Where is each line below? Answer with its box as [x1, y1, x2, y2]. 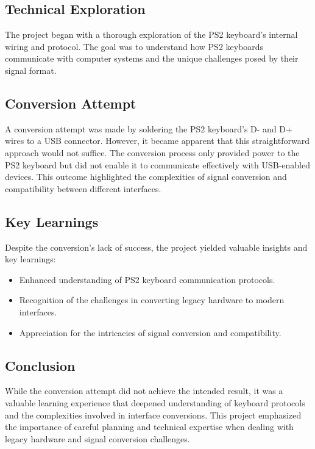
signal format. [5, 63, 57, 76]
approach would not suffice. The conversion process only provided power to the [5, 146, 300, 159]
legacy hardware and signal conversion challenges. [5, 432, 190, 445]
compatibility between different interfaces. [5, 182, 161, 195]
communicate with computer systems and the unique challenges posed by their [5, 52, 299, 65]
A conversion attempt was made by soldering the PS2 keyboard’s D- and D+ [5, 122, 292, 135]
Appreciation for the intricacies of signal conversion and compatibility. [19, 326, 281, 339]
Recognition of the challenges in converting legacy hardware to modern [19, 293, 285, 306]
